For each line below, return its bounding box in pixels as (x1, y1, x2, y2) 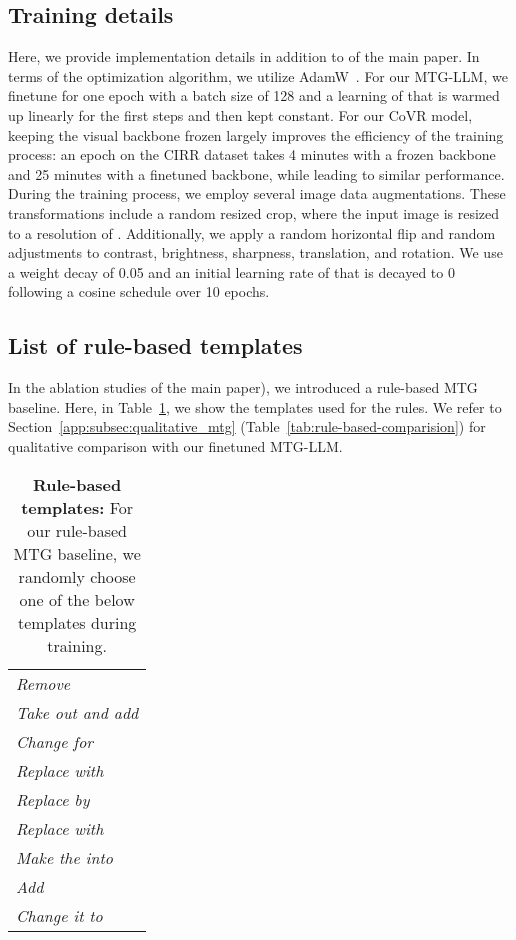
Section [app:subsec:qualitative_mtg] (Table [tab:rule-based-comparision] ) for (8, 416, 486, 437)
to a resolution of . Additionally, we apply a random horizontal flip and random (8, 222, 496, 243)
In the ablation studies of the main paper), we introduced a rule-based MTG (8, 377, 478, 398)
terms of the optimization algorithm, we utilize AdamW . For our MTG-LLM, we (8, 65, 508, 86)
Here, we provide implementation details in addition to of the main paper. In (8, 46, 480, 67)
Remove (16, 671, 71, 695)
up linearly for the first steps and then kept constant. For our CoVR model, (8, 104, 473, 125)
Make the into (16, 845, 113, 869)
